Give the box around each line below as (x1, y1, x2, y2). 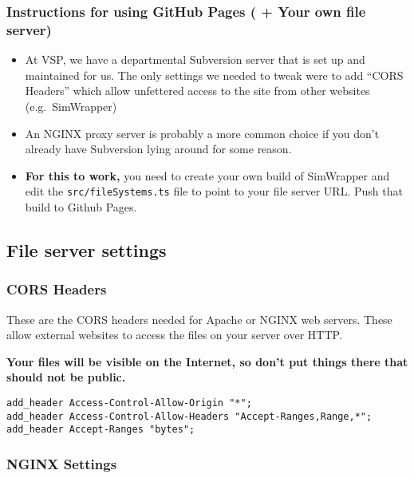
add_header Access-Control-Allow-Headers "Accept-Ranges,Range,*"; (6, 410, 373, 422)
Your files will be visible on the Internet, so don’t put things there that (6, 353, 408, 369)
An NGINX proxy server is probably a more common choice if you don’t (25, 124, 380, 141)
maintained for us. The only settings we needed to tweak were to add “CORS (25, 66, 404, 83)
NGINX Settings (6, 453, 117, 473)
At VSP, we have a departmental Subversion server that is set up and (25, 51, 365, 68)
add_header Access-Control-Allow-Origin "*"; (6, 397, 252, 409)
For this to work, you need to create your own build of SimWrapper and (25, 167, 390, 184)
